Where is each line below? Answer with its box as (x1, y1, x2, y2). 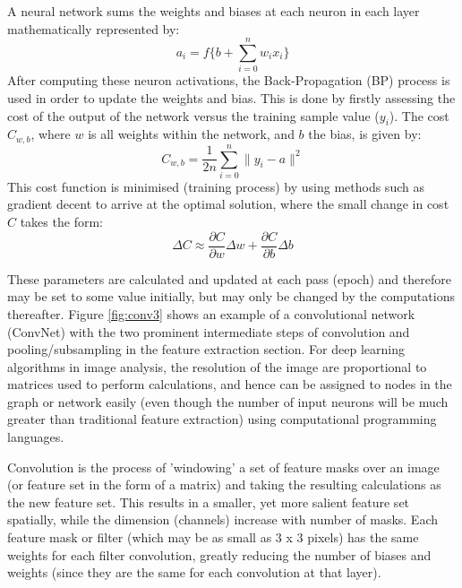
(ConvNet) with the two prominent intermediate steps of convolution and (7, 322, 410, 341)
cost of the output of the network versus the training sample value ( (7, 106, 380, 125)
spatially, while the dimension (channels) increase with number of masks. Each (7, 510, 439, 529)
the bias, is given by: (308, 125, 422, 143)
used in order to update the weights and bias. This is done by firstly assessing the (7, 88, 456, 107)
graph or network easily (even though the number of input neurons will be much (7, 392, 449, 411)
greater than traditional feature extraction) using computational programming (7, 410, 437, 428)
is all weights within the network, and (88, 125, 295, 143)
